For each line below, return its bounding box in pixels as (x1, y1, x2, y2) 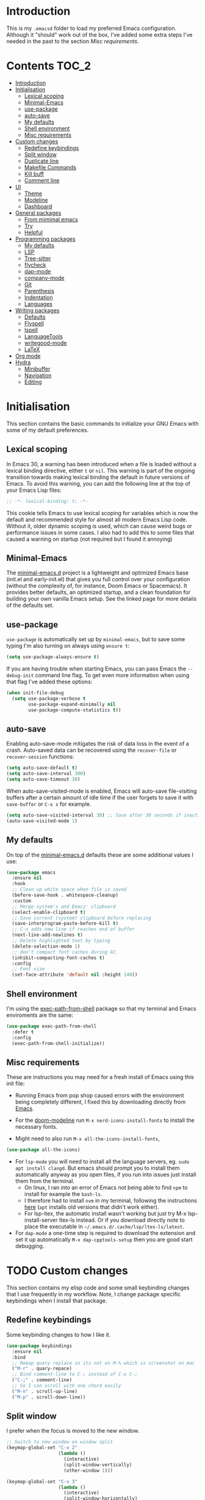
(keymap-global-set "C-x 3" (6, 1479, 78, 1485)
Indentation (24, 294, 53, 301)
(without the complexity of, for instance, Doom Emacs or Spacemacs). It (6, 582, 187, 590)
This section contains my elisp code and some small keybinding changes (6, 1284, 190, 1291)
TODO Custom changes (6, 1264, 128, 1278)
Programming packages (15, 235, 76, 242)
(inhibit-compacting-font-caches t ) (12, 954, 105, 961)
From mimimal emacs (24, 215, 78, 223)
